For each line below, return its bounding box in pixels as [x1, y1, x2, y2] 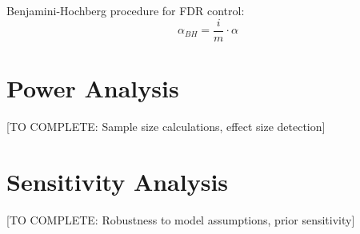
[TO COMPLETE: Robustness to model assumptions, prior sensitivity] [6, 211, 355, 228]
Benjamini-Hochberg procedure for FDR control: [6, 2, 245, 18]
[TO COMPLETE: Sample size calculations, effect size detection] [6, 117, 326, 134]
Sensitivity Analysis [6, 165, 229, 197]
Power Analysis [6, 71, 179, 104]
